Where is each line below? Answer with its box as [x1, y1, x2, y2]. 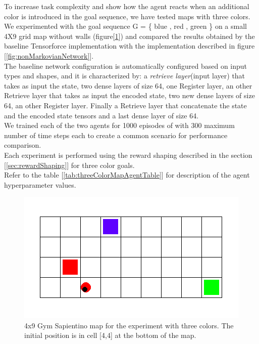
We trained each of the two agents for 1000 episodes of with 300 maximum [4, 120, 235, 131]
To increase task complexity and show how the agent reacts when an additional [4, 1, 249, 11]
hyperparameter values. [4, 179, 76, 190]
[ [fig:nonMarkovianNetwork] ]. [4, 50, 94, 61]
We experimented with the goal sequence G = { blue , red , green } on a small [4, 21, 247, 31]
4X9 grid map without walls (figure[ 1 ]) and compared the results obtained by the [4, 30, 255, 41]
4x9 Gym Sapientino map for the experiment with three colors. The [24, 320, 234, 330]
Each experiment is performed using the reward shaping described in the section [4, 149, 252, 160]
